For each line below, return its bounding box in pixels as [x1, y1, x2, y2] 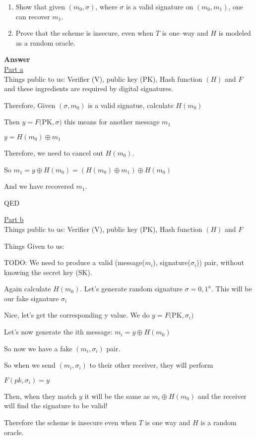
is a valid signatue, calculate [88, 100, 174, 110]
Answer [4, 54, 30, 64]
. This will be [211, 283, 252, 294]
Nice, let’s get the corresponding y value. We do [4, 310, 150, 320]
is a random [200, 417, 237, 428]
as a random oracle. [15, 37, 75, 48]
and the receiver [197, 390, 247, 401]
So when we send [4, 360, 56, 370]
